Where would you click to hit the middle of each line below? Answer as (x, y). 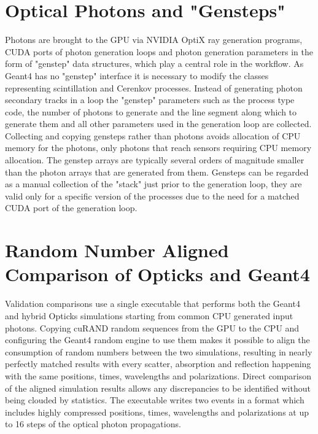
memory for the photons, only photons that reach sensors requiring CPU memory (158, 148)
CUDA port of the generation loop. (71, 208)
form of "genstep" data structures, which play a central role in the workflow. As (154, 64)
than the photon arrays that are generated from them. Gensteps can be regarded (157, 172)
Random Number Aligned (117, 250)
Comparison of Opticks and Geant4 (157, 274)
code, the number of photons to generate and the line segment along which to (151, 111)
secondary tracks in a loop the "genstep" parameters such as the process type (150, 100)
